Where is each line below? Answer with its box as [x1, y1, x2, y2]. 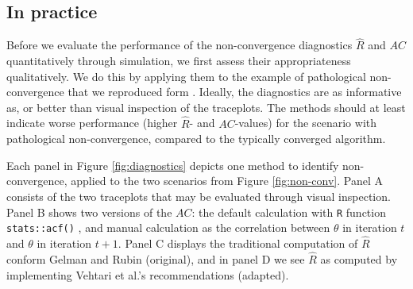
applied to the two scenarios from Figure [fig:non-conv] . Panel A [71, 172, 383, 189]
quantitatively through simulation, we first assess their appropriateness [6, 52, 351, 69]
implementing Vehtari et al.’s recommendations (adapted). [6, 266, 289, 283]
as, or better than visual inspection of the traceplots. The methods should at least [6, 98, 406, 115]
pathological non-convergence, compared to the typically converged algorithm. [6, 130, 386, 147]
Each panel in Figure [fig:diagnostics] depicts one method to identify [6, 156, 339, 173]
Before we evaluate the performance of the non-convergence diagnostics [6, 37, 353, 53]
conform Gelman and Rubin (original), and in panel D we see [6, 250, 305, 267]
